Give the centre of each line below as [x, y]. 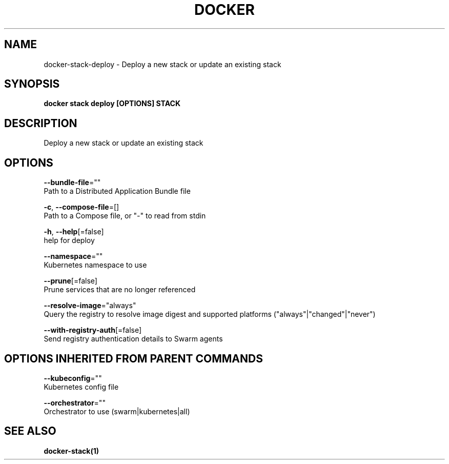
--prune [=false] [70, 281]
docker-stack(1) [72, 451]
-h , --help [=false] [74, 232]
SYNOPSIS [32, 84]
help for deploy [69, 240]
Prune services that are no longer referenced [120, 290]
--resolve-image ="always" [90, 306]
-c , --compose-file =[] [81, 207]
